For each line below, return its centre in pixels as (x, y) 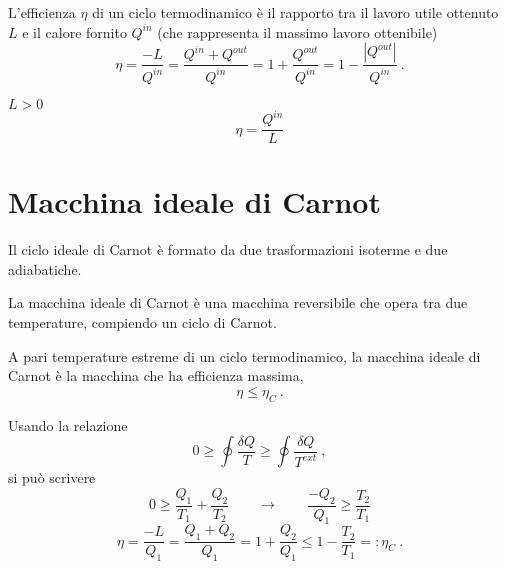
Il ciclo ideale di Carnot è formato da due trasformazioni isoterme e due (228, 249)
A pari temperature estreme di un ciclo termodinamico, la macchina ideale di (244, 355)
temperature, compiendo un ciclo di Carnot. (142, 322)
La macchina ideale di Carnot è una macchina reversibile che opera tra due (238, 302)
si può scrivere (52, 477)
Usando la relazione (68, 424)
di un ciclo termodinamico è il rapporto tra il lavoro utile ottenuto (295, 12)
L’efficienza (42, 12)
